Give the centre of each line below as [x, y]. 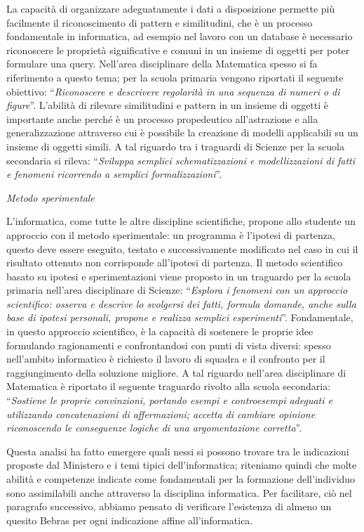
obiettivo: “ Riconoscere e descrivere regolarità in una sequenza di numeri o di [173, 91]
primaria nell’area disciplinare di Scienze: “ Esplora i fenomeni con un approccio [177, 290]
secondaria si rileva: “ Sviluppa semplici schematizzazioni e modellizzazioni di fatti [181, 160]
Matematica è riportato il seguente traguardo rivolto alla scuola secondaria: [169, 386]
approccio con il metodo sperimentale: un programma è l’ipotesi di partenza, [171, 234]
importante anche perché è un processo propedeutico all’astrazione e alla [162, 118]
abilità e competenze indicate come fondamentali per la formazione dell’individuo [181, 479]
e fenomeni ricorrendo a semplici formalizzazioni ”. [114, 174]
